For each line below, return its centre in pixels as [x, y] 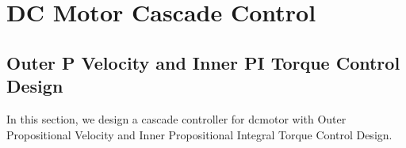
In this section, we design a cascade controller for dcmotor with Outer [176, 118]
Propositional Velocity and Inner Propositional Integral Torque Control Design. [199, 134]
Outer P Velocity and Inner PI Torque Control [203, 62]
